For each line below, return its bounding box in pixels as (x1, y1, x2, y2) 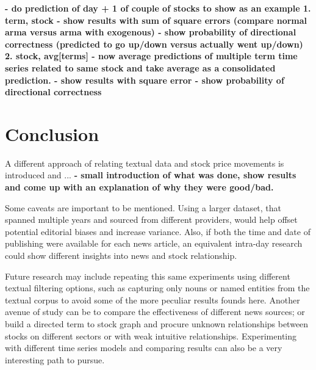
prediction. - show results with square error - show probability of (5, 73, 284, 86)
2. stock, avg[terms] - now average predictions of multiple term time (5, 49, 298, 62)
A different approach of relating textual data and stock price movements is (5, 156, 284, 169)
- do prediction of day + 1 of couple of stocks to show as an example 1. (5, 2, 311, 14)
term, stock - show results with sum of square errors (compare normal (5, 13, 307, 26)
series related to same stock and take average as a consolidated (5, 61, 276, 74)
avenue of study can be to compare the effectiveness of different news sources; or (5, 305, 305, 318)
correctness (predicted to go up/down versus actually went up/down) (5, 37, 303, 50)
